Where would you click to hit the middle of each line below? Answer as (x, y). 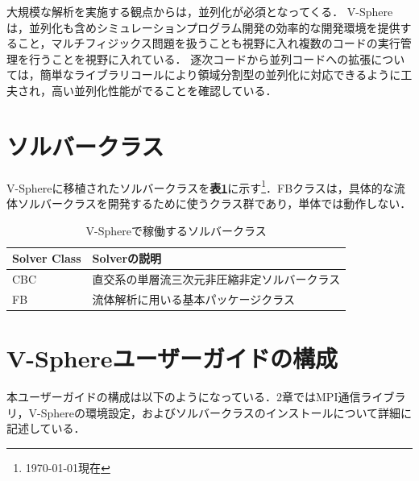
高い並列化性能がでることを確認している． (164, 90)
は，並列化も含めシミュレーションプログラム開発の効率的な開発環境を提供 (203, 27)
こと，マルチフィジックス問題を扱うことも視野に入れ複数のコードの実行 (209, 43)
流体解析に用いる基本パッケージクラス (193, 299)
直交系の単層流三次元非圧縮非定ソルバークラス (216, 278)
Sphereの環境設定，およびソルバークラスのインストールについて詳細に (226, 412)
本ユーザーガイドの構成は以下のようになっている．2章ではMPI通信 (184, 397)
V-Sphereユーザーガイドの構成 (172, 358)
